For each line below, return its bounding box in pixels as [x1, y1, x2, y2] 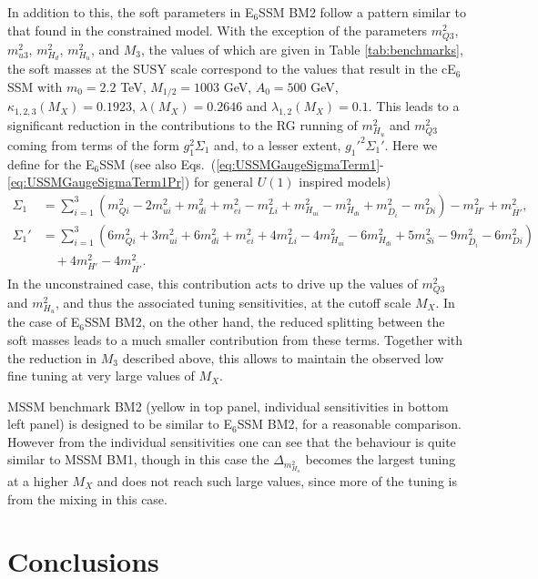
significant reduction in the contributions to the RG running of [7, 116, 358, 135]
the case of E [7, 312, 80, 331]
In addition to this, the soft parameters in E [7, 3, 254, 21]
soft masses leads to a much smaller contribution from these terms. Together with [7, 330, 463, 349]
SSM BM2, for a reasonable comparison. [237, 414, 462, 433]
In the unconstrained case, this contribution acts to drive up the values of [7, 273, 418, 292]
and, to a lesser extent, [214, 135, 341, 154]
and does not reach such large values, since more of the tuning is [96, 471, 457, 490]
